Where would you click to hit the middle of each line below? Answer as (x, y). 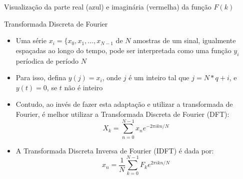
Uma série (31, 40)
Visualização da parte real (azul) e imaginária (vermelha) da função (108, 7)
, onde (112, 77)
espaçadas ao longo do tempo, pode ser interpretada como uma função (123, 50)
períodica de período (47, 60)
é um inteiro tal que (159, 77)
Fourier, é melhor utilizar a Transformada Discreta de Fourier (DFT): (122, 114)
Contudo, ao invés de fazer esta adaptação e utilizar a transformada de (124, 104)
